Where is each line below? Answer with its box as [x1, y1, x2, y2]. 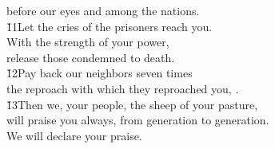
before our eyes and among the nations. [6, 2, 200, 18]
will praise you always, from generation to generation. [6, 112, 269, 128]
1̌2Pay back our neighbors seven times [6, 65, 193, 81]
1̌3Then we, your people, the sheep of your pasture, [6, 96, 258, 112]
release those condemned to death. [6, 49, 175, 65]
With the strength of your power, [6, 33, 169, 50]
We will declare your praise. [6, 127, 142, 143]
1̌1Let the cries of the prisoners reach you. [6, 18, 213, 34]
